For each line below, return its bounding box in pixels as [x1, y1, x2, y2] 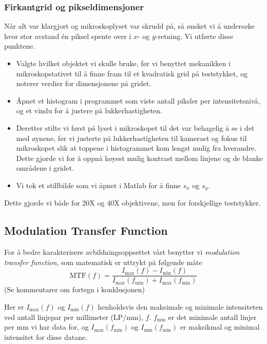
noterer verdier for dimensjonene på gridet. [16, 78, 151, 89]
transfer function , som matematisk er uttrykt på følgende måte [4, 256, 202, 267]
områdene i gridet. [16, 163, 74, 173]
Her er [4, 301, 24, 312]
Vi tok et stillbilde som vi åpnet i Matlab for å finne [16, 179, 181, 190]
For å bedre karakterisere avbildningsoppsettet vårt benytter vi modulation [4, 247, 240, 257]
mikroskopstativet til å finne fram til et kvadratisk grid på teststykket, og [16, 68, 247, 78]
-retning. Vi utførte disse [155, 30, 234, 41]
